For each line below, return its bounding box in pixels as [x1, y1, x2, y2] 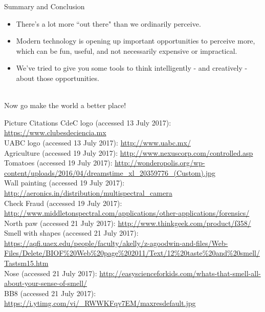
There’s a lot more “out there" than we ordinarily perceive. [16, 18, 201, 29]
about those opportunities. [16, 72, 99, 83]
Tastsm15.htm [4, 258, 49, 268]
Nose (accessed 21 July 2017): [4, 267, 97, 278]
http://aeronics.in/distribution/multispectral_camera [4, 187, 172, 198]
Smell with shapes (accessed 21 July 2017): [4, 227, 139, 238]
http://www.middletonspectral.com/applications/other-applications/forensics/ [4, 207, 250, 218]
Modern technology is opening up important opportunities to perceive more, [16, 35, 255, 46]
